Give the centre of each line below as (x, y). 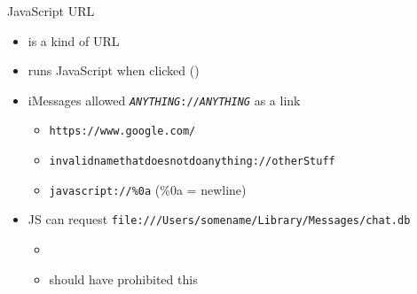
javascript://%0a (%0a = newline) (148, 189)
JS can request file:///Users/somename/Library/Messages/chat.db (219, 219)
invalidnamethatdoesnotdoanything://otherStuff (192, 162)
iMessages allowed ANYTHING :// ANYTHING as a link (164, 100)
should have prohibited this (123, 279)
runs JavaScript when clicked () (114, 70)
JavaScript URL (51, 11)
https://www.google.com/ (122, 132)
